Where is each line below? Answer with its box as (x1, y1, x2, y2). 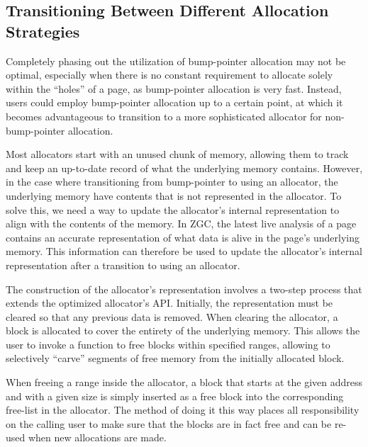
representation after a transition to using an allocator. (6, 257, 240, 272)
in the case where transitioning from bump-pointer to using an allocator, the (6, 174, 338, 189)
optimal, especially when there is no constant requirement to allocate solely (6, 67, 333, 82)
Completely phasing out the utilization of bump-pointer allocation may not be (6, 53, 346, 68)
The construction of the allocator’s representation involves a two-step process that (6, 281, 362, 296)
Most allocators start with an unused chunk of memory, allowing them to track (6, 147, 349, 162)
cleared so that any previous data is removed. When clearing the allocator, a (6, 309, 338, 324)
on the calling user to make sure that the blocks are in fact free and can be (6, 416, 332, 431)
